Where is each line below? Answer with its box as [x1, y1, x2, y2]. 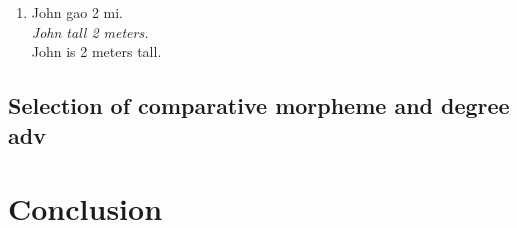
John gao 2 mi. [31, 2, 123, 22]
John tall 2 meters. [31, 21, 149, 42]
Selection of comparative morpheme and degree [8, 90, 510, 121]
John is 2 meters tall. [31, 41, 162, 62]
